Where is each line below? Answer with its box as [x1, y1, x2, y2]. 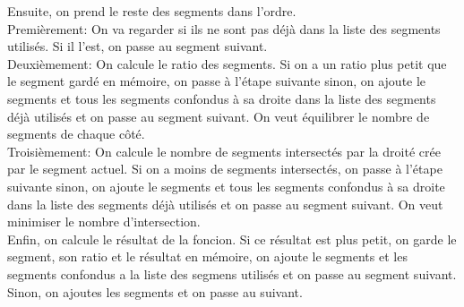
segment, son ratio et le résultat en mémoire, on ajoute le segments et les [7, 247, 408, 266]
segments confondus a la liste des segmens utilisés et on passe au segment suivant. [7, 264, 457, 283]
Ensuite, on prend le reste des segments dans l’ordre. [7, 2, 296, 20]
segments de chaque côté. [7, 124, 145, 143]
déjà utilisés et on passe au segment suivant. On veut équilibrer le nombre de [7, 107, 430, 125]
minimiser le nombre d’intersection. [7, 212, 201, 231]
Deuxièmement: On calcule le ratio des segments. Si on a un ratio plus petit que [7, 54, 447, 72]
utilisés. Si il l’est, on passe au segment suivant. [7, 37, 268, 55]
